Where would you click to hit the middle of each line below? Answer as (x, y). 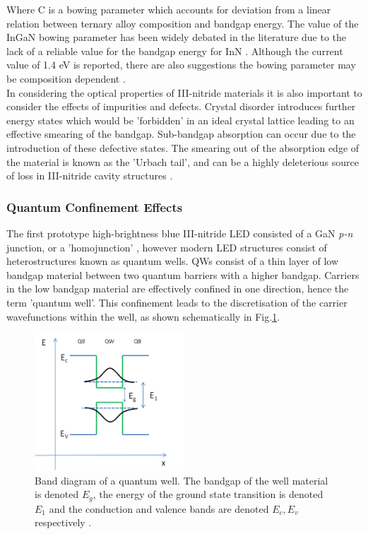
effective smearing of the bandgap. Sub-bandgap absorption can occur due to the (181, 134)
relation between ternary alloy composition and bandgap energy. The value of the (183, 23)
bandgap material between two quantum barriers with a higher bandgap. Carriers (183, 274)
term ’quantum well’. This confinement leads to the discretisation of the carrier (177, 302)
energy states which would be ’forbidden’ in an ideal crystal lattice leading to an (180, 120)
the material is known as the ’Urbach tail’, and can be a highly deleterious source (183, 161)
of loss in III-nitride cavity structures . (90, 176)
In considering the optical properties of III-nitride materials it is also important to (184, 92)
